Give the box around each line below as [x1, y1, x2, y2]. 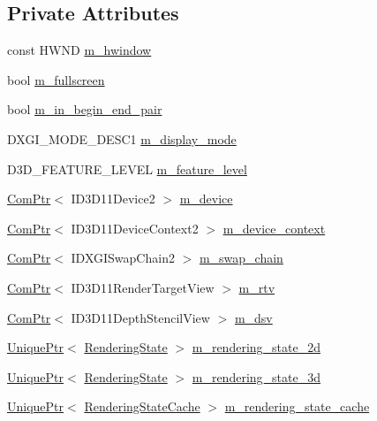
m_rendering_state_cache [224, 397, 370, 416]
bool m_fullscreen [7, 70, 105, 88]
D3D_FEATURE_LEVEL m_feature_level [7, 159, 247, 178]
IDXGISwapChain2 [71, 249, 175, 267]
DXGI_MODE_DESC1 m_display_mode [7, 129, 237, 148]
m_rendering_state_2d [192, 338, 320, 356]
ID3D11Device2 [71, 189, 155, 208]
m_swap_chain [199, 249, 283, 267]
